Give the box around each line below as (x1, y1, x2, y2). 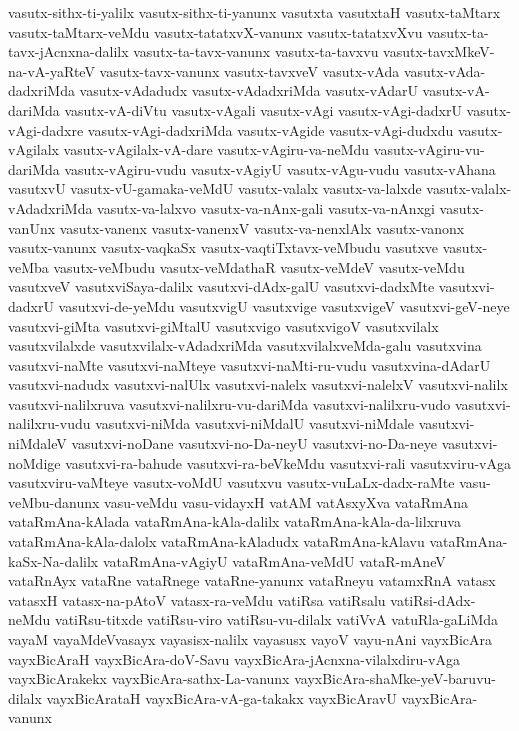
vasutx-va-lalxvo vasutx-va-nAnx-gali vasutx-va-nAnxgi (97, 197, 435, 218)
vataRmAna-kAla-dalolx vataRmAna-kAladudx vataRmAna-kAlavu (8, 531, 425, 552)
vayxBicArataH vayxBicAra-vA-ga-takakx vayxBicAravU (46, 687, 397, 708)
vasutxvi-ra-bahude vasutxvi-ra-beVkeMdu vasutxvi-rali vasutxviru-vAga (65, 452, 511, 473)
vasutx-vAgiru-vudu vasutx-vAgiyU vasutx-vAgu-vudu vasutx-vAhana (64, 158, 496, 179)
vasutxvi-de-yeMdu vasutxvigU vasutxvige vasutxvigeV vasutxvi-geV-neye (58, 295, 510, 316)
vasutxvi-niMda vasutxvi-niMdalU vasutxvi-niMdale (95, 413, 414, 434)
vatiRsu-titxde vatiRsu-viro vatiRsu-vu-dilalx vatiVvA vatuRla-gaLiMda (55, 609, 499, 630)
